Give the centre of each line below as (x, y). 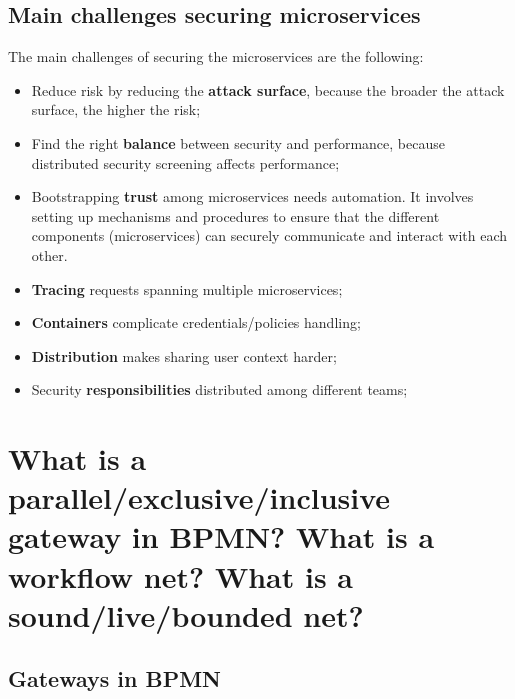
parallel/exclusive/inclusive (199, 497)
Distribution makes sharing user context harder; (184, 355)
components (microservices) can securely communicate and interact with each (269, 235)
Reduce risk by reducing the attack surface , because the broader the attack (268, 89)
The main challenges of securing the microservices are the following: (216, 56)
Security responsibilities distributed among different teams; (219, 389)
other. (49, 254)
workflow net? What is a (181, 575)
